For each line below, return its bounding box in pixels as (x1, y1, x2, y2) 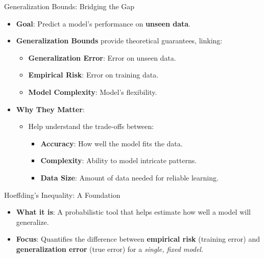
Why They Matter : (16, 104, 85, 114)
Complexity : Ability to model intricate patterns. (40, 155, 197, 166)
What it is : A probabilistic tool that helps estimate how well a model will (16, 207, 251, 217)
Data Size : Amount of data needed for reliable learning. (40, 172, 219, 183)
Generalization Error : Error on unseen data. (28, 52, 176, 63)
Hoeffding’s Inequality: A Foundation (4, 189, 121, 200)
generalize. (16, 216, 49, 227)
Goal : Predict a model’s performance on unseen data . (16, 18, 190, 29)
